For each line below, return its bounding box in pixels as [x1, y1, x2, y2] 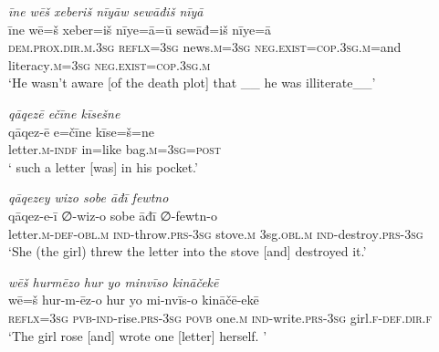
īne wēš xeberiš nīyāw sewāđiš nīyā [8, 2, 204, 20]
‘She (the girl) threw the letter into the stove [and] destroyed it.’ [8, 242, 367, 261]
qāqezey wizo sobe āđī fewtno [8, 188, 169, 207]
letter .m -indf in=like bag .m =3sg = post [8, 140, 222, 159]
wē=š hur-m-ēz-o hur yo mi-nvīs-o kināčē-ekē [8, 290, 259, 309]
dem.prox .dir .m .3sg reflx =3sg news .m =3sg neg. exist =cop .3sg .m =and [8, 37, 402, 57]
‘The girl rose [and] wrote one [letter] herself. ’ [8, 326, 267, 345]
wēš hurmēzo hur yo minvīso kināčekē [8, 272, 219, 291]
